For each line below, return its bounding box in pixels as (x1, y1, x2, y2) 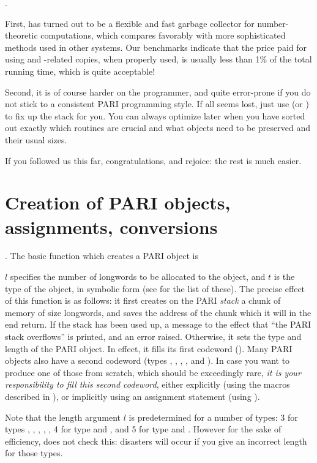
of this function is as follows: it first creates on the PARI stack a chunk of (5, 294, 281, 307)
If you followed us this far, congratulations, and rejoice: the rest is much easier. (5, 154, 302, 167)
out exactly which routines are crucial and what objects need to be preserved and (5, 121, 310, 134)
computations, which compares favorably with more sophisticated (40, 29, 286, 42)
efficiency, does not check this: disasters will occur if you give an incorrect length (5, 434, 307, 447)
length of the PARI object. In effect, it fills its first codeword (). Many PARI (5, 342, 293, 355)
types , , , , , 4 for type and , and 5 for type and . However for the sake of (5, 423, 282, 435)
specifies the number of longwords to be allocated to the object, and (10, 270, 266, 283)
